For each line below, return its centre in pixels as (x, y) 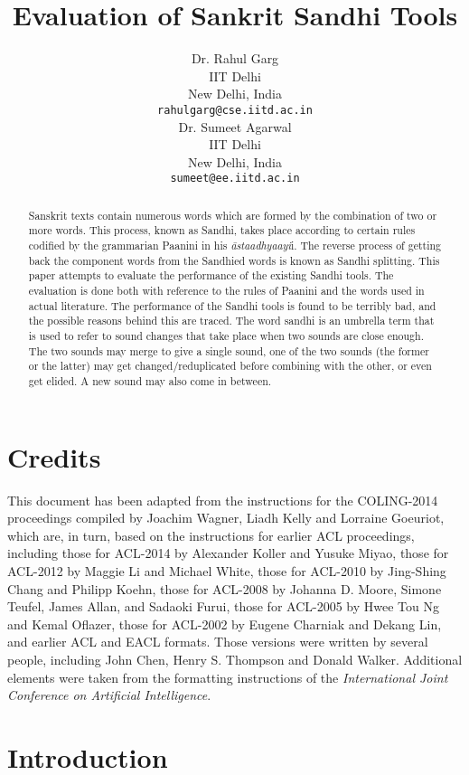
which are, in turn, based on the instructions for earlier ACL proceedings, (211, 535)
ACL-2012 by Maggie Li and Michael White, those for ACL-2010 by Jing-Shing (227, 570)
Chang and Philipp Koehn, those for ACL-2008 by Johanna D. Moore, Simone (225, 588)
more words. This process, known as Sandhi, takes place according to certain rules (222, 230)
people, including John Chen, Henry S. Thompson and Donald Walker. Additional (235, 659)
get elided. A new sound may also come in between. (150, 381)
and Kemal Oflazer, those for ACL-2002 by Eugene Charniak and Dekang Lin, (225, 624)
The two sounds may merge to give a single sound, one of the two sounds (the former (229, 350)
